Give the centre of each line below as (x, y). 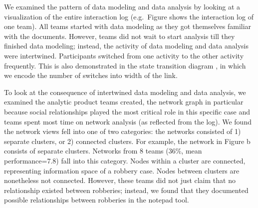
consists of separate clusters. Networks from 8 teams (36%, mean (103, 151)
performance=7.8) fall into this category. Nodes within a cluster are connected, (125, 160)
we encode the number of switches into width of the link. (91, 75)
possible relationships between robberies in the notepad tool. (97, 200)
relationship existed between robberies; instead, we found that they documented (126, 190)
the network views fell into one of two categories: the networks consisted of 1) (123, 131)
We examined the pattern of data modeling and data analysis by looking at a (122, 6)
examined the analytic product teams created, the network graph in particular (124, 102)
